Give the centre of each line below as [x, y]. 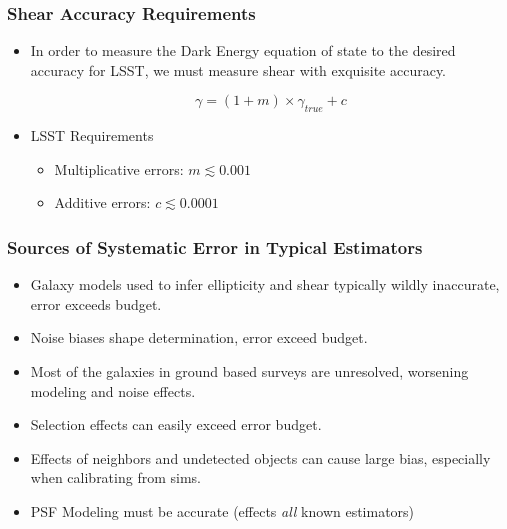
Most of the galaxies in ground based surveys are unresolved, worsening [249, 370]
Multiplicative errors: [119, 168]
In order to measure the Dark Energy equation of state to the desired [243, 50]
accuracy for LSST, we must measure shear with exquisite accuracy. [238, 69]
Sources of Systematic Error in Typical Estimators [215, 246]
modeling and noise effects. [113, 390]
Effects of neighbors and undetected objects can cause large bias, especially [260, 457]
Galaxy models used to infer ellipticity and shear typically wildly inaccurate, [265, 284]
